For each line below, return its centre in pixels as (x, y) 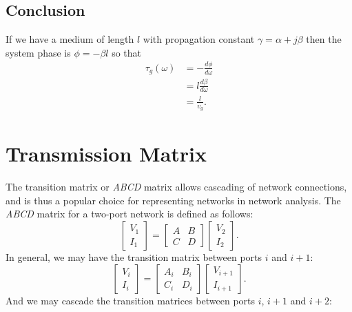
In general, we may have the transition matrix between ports (134, 257)
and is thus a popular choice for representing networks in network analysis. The (173, 200)
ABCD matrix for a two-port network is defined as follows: (130, 214)
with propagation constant (199, 39)
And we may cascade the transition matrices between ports (131, 300)
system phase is (38, 52)
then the (324, 39)
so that (127, 52)
